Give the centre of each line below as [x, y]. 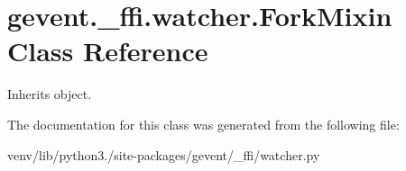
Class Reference [108, 51]
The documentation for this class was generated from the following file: [203, 124]
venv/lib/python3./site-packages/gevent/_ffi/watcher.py [164, 154]
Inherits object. [50, 94]
